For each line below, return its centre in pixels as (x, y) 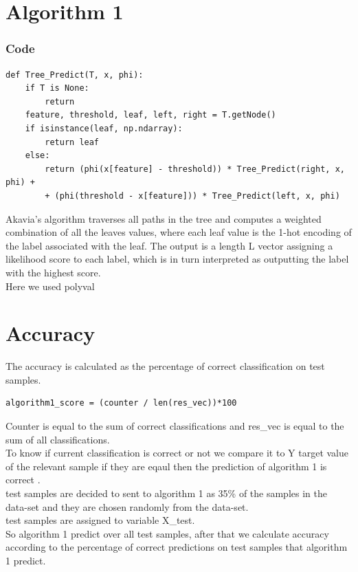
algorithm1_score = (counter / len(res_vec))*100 (121, 403)
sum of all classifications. (58, 439)
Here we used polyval (50, 286)
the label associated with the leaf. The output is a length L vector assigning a (169, 245)
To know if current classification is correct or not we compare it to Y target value (177, 453)
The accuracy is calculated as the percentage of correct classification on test (165, 366)
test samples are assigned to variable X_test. (100, 520)
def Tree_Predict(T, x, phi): (75, 75)
